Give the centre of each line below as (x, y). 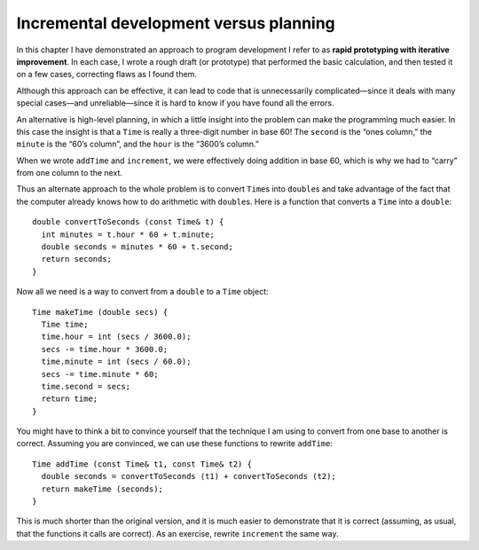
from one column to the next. (70, 173)
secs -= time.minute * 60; (100, 374)
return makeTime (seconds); (102, 489)
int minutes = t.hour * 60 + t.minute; (128, 234)
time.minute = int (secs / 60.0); (116, 362)
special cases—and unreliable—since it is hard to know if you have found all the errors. (175, 103)
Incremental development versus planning (176, 23)
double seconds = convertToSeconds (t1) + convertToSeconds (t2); (188, 476)
